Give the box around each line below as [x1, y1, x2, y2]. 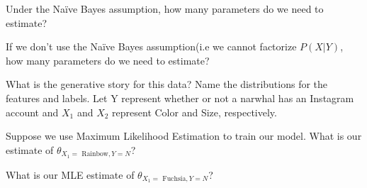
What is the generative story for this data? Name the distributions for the [6, 77, 328, 92]
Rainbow [81, 150, 108, 158]
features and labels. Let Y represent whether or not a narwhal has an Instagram [6, 90, 354, 105]
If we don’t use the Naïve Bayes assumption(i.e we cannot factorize [6, 39, 297, 54]
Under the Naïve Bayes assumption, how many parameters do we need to [6, 1, 324, 16]
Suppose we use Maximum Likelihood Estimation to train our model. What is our [6, 128, 362, 143]
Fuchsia [162, 175, 186, 183]
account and [6, 104, 59, 119]
